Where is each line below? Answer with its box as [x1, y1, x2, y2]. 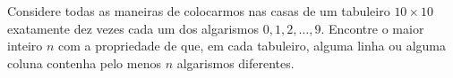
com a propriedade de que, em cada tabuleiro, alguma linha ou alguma [58, 36, 447, 55]
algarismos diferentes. [176, 53, 295, 72]
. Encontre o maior [321, 19, 424, 37]
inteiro [7, 36, 43, 55]
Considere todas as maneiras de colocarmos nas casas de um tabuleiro [7, 2, 390, 19]
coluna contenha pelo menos [7, 53, 161, 72]
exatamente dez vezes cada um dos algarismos [7, 19, 260, 37]
